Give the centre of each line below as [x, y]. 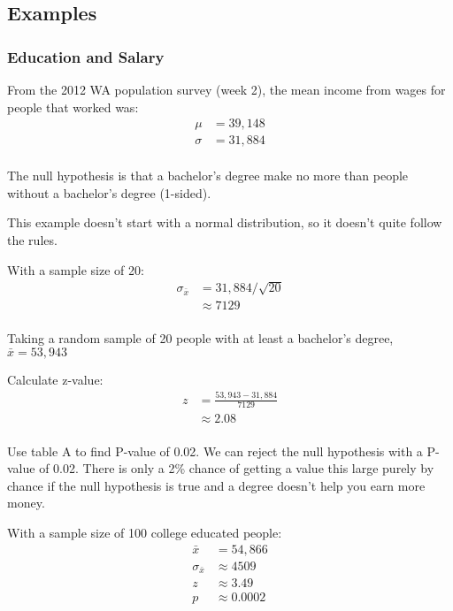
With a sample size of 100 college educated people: [145, 532]
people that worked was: [73, 107]
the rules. [32, 240]
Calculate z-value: [55, 379]
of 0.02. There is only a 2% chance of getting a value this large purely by [237, 468]
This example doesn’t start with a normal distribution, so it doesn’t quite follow [225, 222]
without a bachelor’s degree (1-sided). [109, 192]
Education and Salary [86, 56]
